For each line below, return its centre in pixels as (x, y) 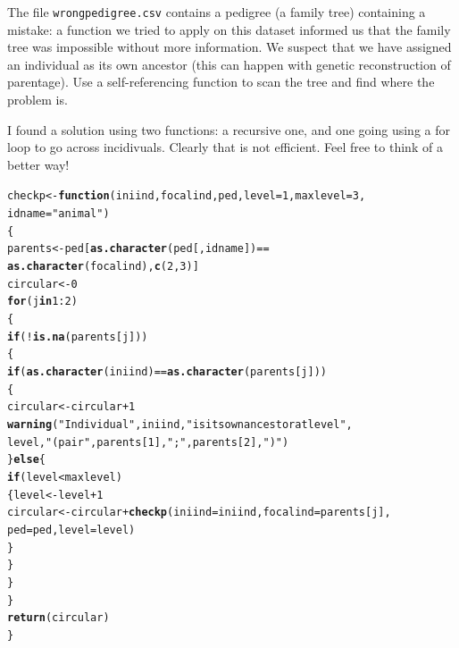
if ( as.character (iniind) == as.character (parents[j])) (167, 371)
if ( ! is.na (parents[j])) (78, 337)
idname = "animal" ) (58, 214)
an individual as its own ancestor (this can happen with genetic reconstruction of (229, 64)
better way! (38, 164)
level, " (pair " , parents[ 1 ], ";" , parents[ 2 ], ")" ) (148, 442)
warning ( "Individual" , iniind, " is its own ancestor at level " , (180, 424)
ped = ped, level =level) (71, 530)
